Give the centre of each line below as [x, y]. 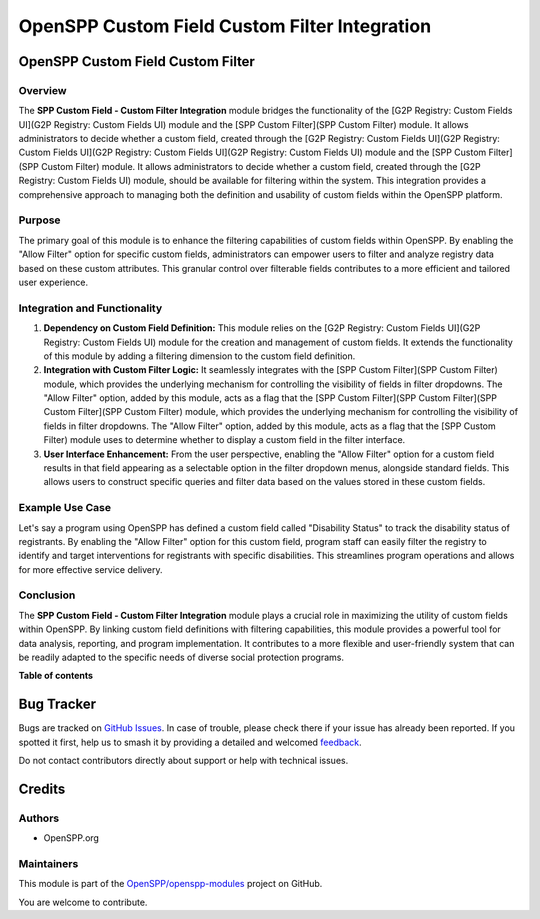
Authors [39, 818]
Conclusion [47, 595]
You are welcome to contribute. [83, 902]
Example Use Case [65, 508]
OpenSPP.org [71, 838]
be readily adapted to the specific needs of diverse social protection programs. [181, 657]
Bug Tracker [57, 704]
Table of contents [56, 676]
